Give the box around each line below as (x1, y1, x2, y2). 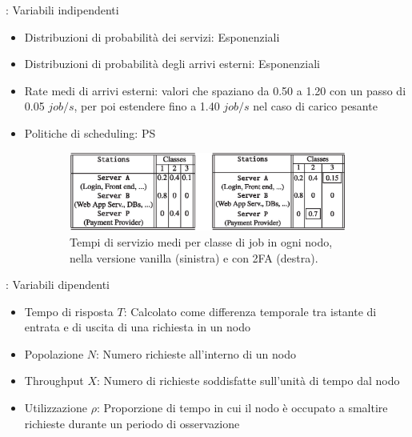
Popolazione (24, 345, 84, 362)
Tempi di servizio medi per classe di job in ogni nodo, (70, 233, 333, 250)
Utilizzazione (24, 399, 87, 416)
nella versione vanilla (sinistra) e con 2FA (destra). (70, 249, 318, 266)
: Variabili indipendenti (6, 2, 119, 18)
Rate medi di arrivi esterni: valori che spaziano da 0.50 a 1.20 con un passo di (24, 82, 406, 98)
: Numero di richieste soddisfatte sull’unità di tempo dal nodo (97, 372, 400, 389)
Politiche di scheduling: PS (24, 124, 156, 141)
